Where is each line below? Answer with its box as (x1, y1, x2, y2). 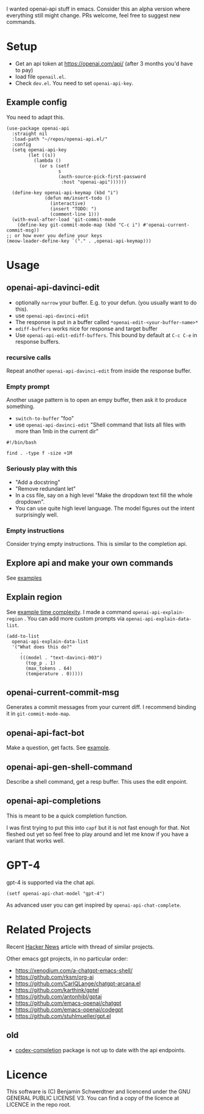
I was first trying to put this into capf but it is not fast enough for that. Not (6, 824, 190, 831)
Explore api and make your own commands (6, 558, 173, 569)
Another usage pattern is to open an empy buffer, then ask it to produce (6, 396, 188, 404)
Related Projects (6, 922, 92, 936)
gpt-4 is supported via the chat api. (6, 879, 95, 886)
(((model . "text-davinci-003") (20, 654, 103, 661)
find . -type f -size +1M (6, 450, 72, 457)
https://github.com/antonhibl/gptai (15, 993, 102, 1000)
